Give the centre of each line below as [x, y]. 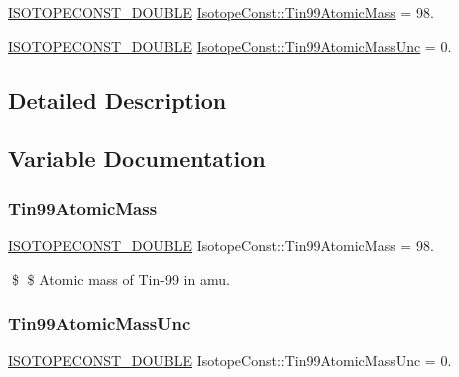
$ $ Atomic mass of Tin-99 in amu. [120, 278]
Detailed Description [117, 99]
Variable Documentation [137, 158]
